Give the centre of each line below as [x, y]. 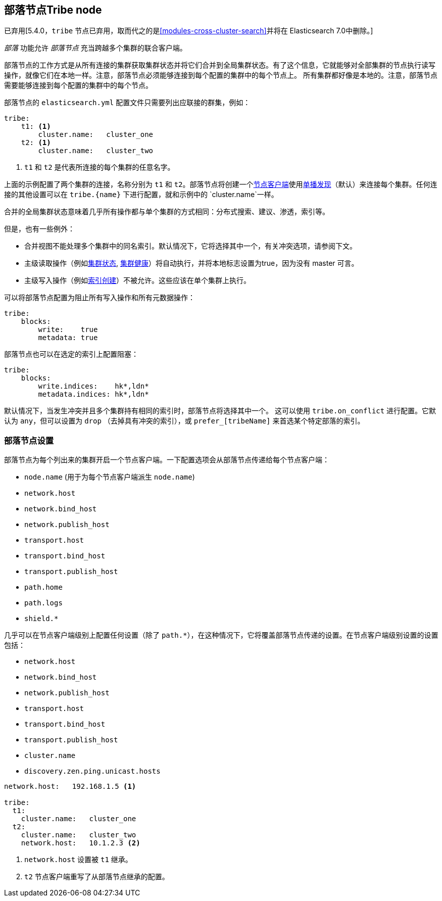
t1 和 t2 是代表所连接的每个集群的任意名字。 [100, 167]
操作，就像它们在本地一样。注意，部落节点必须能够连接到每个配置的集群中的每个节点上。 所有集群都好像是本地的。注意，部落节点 [221, 75]
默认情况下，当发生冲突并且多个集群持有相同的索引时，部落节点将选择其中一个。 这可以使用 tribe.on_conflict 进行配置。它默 [220, 411]
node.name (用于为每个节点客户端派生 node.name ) [110, 477]
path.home [43, 587]
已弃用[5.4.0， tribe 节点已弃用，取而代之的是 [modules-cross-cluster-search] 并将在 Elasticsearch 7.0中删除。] [189, 31]
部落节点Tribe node [53, 10]
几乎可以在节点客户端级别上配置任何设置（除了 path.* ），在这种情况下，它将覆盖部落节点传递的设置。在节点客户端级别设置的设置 [221, 635]
